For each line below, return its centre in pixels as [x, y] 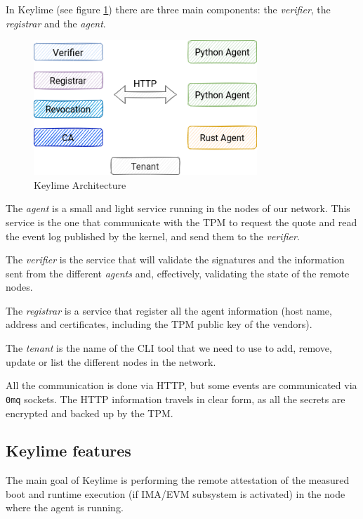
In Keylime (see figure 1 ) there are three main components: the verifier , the [168, 9]
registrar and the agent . [56, 23]
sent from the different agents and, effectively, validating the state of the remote [178, 273]
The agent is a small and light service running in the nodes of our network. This [178, 208]
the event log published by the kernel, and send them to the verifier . [153, 236]
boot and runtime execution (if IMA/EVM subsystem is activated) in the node [176, 493]
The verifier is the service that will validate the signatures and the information [175, 259]
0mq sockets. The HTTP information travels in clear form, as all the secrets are [176, 399]
